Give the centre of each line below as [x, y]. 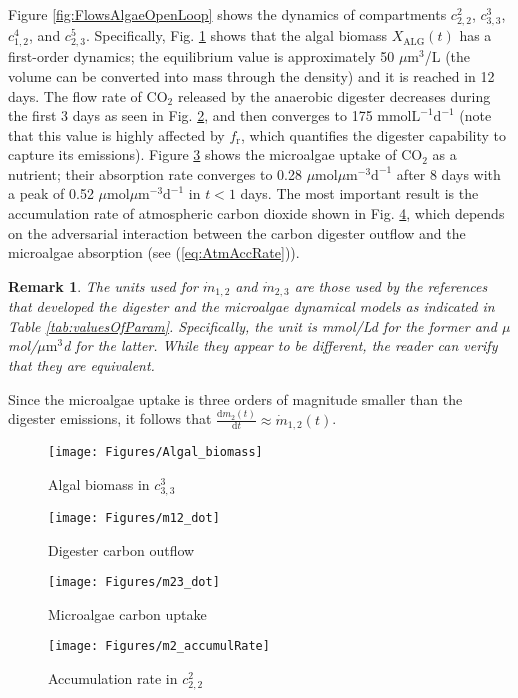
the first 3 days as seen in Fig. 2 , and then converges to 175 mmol [210, 115]
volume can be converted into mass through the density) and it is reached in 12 [251, 75]
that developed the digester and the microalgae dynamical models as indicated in [251, 306]
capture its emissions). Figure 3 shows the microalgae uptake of [202, 154]
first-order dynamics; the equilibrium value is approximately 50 [201, 56]
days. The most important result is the [359, 193]
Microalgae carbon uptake [127, 613]
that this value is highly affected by [116, 134]
